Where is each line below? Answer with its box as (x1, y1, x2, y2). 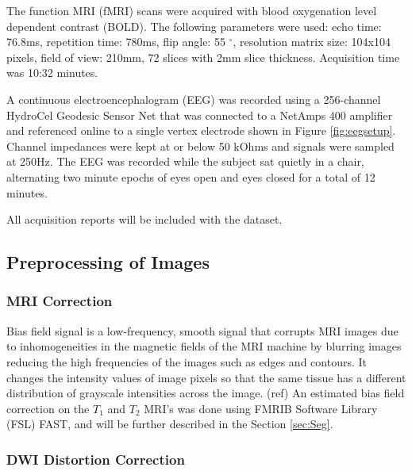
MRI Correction (6, 291, 113, 311)
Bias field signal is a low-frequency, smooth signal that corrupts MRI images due (6, 322, 399, 339)
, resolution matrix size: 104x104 (233, 33, 391, 50)
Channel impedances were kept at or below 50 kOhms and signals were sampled (6, 137, 395, 154)
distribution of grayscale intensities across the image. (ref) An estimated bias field (6, 385, 405, 401)
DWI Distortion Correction (6, 449, 185, 469)
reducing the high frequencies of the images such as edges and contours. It (6, 353, 367, 370)
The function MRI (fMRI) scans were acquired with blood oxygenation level (6, 2, 377, 18)
